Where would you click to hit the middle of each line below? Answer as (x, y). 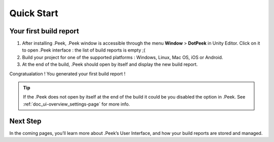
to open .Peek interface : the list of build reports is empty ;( (84, 50)
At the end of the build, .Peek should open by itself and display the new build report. (110, 64)
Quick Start (34, 13)
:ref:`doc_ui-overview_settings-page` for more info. (77, 104)
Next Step (25, 121)
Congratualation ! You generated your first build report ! (67, 74)
